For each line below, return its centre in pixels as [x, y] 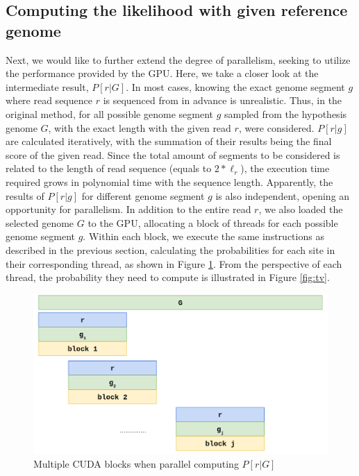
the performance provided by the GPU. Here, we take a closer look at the [162, 73]
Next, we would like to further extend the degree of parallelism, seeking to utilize [178, 59]
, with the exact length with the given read [140, 127]
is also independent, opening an [283, 195]
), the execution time [285, 168]
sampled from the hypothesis [285, 113]
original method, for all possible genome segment [109, 113]
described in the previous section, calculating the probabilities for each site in [170, 249]
